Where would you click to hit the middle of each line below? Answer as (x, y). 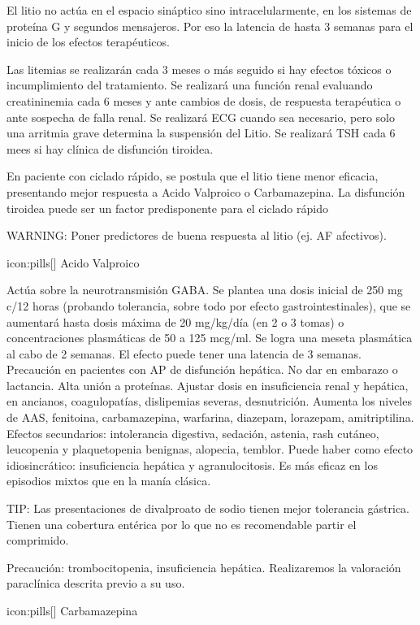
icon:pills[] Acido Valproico (73, 262)
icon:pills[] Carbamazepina (72, 610)
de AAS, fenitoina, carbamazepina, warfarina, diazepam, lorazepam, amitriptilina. (210, 417)
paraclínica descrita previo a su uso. (96, 583)
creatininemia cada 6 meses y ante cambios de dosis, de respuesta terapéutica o (204, 100)
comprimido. (38, 540)
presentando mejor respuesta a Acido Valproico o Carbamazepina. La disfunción (206, 191)
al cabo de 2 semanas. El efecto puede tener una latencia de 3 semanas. (184, 353)
